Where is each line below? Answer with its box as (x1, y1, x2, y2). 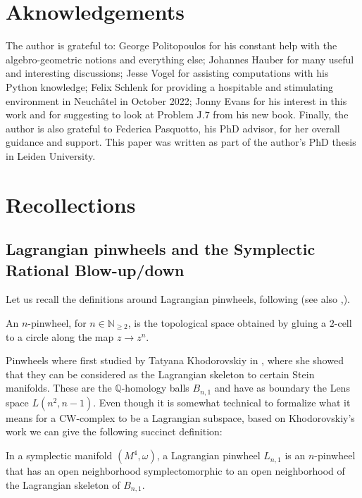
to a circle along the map (6, 329, 114, 344)
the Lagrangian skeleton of (6, 477, 120, 492)
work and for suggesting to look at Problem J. (6, 107, 205, 122)
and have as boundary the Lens (214, 380, 350, 395)
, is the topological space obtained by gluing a (127, 316, 327, 330)
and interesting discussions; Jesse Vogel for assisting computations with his (6, 66, 329, 80)
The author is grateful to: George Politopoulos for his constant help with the (6, 38, 337, 53)
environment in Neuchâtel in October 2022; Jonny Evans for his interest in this (6, 93, 347, 108)
